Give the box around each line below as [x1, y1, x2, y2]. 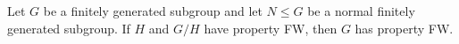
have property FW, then [204, 18, 338, 37]
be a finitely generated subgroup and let [43, 2, 263, 19]
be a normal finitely [307, 2, 415, 19]
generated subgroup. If [7, 18, 130, 37]
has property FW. [355, 18, 454, 37]
